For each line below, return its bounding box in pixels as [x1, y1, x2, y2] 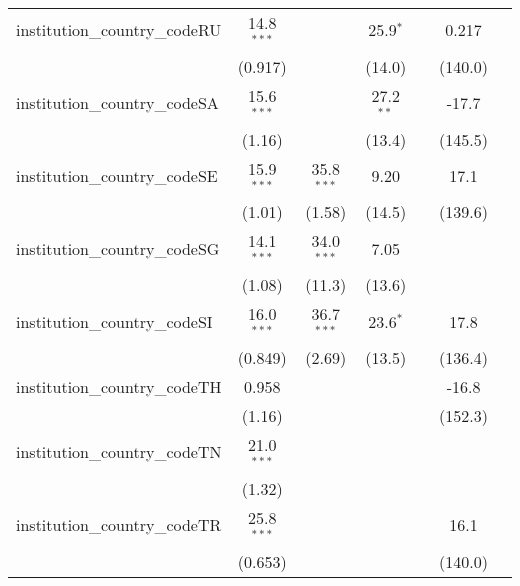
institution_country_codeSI [16, 309, 213, 333]
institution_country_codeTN [16, 440, 222, 464]
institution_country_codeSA [16, 91, 219, 115]
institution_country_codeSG [16, 236, 220, 260]
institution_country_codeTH [16, 374, 222, 398]
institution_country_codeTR [16, 513, 222, 537]
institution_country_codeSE [16, 163, 218, 187]
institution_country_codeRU [16, 18, 222, 42]
